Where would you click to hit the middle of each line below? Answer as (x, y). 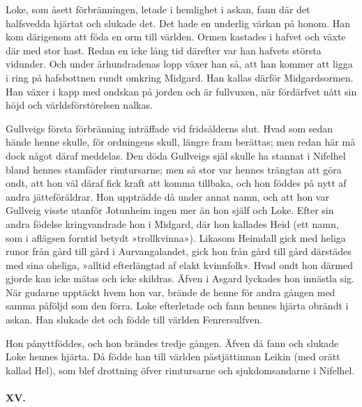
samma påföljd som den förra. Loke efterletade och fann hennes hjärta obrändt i (177, 306)
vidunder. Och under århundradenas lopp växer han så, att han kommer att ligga (179, 64)
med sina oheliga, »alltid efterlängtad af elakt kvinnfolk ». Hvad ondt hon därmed (180, 264)
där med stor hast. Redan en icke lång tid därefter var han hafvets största (164, 50)
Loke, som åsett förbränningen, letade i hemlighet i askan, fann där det (158, 9)
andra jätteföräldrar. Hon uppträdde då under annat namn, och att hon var (167, 196)
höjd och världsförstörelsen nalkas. (79, 105)
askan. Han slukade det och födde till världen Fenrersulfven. (134, 320)
